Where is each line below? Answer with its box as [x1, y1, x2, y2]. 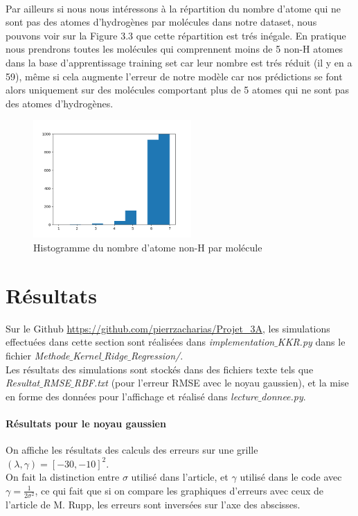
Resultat [6, 375, 40, 390]
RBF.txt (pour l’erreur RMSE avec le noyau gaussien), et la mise [73, 375, 349, 390]
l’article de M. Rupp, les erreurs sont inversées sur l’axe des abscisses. [6, 497, 301, 512]
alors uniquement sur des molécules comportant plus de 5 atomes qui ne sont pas [6, 82, 350, 97]
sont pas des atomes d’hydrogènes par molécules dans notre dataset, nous [6, 15, 317, 29]
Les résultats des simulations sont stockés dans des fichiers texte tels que [6, 362, 314, 376]
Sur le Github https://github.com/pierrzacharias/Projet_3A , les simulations [6, 321, 330, 335]
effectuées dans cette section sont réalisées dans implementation [6, 335, 275, 349]
